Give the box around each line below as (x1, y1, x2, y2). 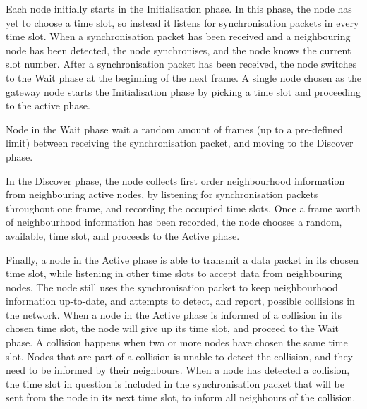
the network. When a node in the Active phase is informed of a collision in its (6, 307, 342, 322)
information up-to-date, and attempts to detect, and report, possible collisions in (6, 293, 355, 308)
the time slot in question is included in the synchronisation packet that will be (6, 376, 344, 391)
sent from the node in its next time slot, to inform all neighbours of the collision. (6, 390, 356, 405)
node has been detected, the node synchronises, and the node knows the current (6, 42, 351, 57)
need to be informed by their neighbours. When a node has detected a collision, (6, 362, 350, 377)
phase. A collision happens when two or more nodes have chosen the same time (6, 335, 348, 350)
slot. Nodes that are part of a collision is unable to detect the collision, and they (6, 348, 354, 363)
